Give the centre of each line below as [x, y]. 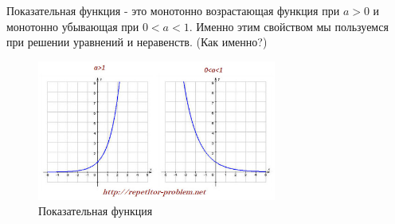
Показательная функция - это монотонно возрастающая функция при [173, 10]
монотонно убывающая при [73, 26]
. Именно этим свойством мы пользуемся [289, 26]
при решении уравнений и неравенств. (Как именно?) [137, 42]
